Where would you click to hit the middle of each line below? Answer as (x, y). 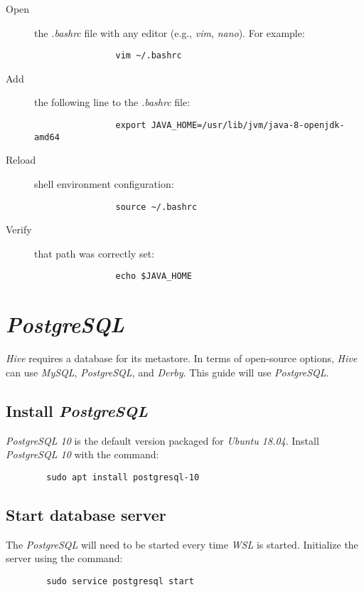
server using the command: (64, 558)
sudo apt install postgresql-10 (123, 477)
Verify (19, 229)
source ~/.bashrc (156, 207)
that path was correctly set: (94, 253)
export (131, 126)
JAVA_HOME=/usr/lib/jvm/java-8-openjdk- (248, 126)
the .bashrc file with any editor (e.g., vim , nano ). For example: (170, 32)
